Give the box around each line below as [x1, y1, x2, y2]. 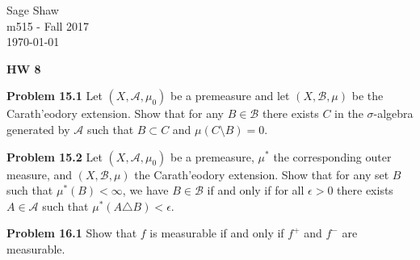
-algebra [373, 105, 414, 122]
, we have [122, 182, 169, 199]
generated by [6, 120, 70, 137]
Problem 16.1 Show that [6, 224, 137, 241]
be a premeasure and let [170, 87, 290, 104]
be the [351, 87, 384, 104]
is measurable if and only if [149, 224, 284, 241]
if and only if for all [207, 182, 304, 199]
